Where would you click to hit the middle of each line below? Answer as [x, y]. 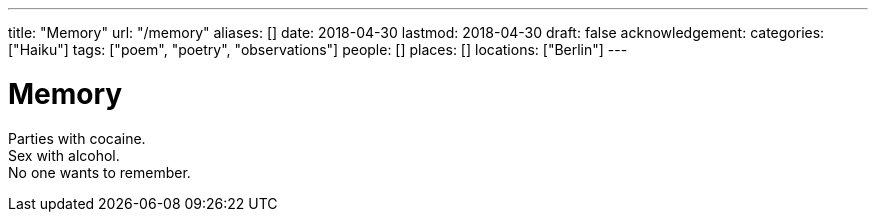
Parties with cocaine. [77, 138]
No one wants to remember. [99, 172]
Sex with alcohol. [64, 155]
